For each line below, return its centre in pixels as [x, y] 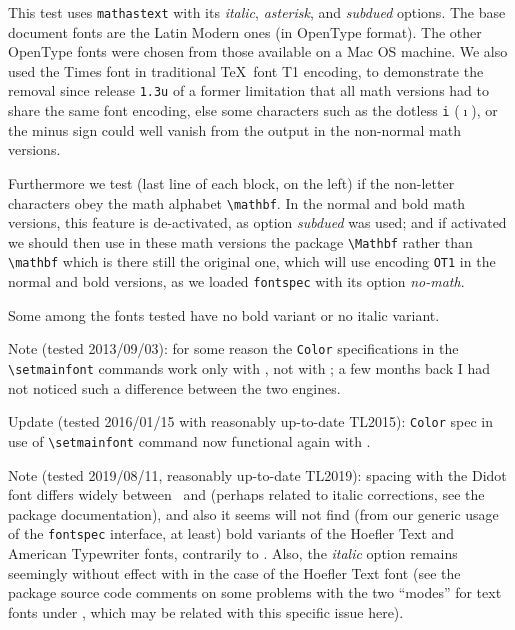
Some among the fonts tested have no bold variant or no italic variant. [224, 314]
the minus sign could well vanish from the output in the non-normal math [234, 129]
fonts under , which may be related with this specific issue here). [206, 611]
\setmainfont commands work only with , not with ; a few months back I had [249, 368]
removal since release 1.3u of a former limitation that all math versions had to [249, 90]
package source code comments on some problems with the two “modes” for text [255, 592]
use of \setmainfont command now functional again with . [189, 440]
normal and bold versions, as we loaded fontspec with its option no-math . [236, 281]
